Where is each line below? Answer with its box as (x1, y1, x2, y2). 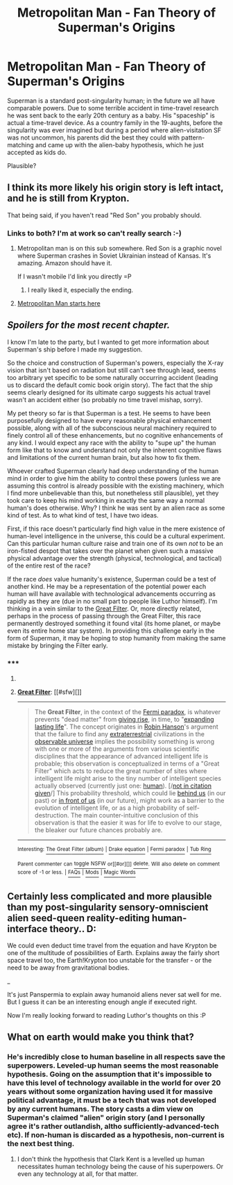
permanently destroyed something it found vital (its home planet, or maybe (7, 619, 221, 627)
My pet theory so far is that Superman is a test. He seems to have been (7, 408, 211, 417)
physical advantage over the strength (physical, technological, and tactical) (7, 554, 223, 562)
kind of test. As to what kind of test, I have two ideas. (7, 511, 159, 519)
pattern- (181, 133, 205, 142)
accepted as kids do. (7, 148, 67, 156)
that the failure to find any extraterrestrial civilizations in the (34, 730, 205, 738)
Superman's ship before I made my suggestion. (7, 345, 143, 354)
